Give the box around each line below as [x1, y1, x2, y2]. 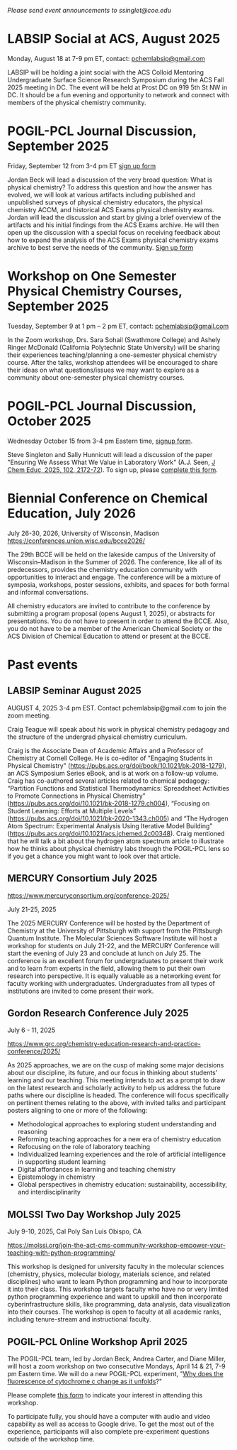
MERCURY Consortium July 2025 [7, 872, 158, 884]
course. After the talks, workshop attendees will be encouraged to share [7, 358, 218, 366]
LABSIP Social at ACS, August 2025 [7, 31, 221, 47]
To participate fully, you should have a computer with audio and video [7, 1412, 211, 1420]
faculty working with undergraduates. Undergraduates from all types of [7, 979, 216, 987]
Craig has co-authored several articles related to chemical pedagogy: [7, 776, 210, 785]
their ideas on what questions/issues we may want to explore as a [7, 366, 200, 374]
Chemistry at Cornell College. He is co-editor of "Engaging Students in [7, 754, 213, 762]
